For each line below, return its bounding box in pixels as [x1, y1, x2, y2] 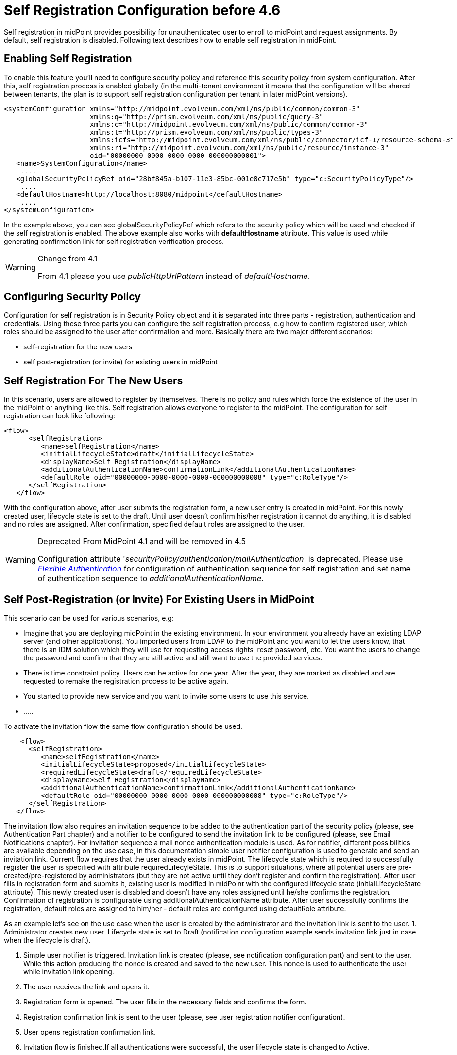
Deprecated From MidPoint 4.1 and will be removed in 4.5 [37, 536, 246, 547]
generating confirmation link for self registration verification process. [4, 237, 224, 245]
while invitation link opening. [23, 968, 114, 976]
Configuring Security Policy [4, 291, 141, 303]
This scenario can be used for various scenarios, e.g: [4, 614, 174, 623]
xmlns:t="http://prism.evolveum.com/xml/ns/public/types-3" [90, 128, 323, 136]
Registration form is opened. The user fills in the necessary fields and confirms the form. [23, 998, 307, 1006]
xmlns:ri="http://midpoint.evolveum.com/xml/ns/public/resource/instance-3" [90, 143, 389, 152]
